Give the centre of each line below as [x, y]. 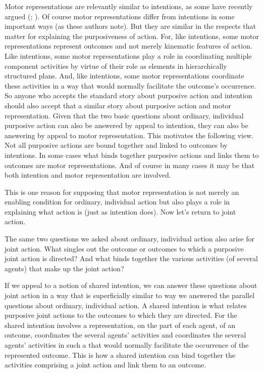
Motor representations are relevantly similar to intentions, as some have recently [129, 6]
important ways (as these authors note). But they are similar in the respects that [130, 26]
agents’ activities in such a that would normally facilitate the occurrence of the [127, 345]
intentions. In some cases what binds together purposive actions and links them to [132, 155]
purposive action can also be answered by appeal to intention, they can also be [126, 125]
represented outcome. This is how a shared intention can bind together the [120, 355]
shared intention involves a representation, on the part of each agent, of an [120, 325]
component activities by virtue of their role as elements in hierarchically [116, 66]
